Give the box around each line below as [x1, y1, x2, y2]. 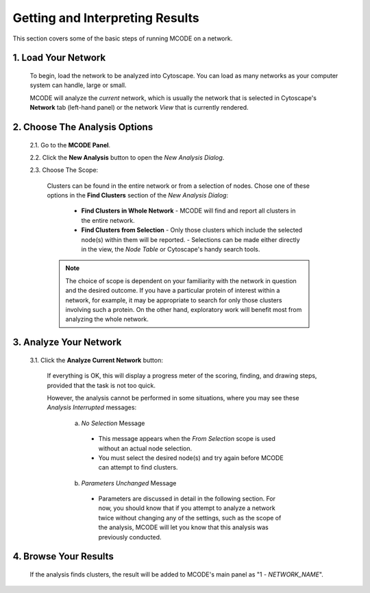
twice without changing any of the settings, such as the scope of [98, 513, 282, 522]
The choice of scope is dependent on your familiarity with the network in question [65, 276, 297, 285]
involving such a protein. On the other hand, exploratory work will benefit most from [65, 306, 302, 313]
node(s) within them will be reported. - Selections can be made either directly [81, 235, 301, 243]
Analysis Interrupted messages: [47, 403, 137, 411]
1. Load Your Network [12, 52, 106, 64]
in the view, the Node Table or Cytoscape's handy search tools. [81, 245, 260, 254]
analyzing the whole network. [65, 315, 149, 324]
